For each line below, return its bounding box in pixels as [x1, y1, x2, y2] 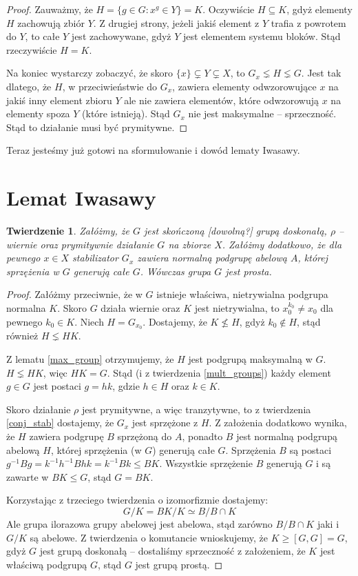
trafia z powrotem [271, 15, 346, 30]
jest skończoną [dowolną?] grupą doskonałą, [144, 224, 327, 238]
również [6, 328, 39, 343]
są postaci [289, 442, 332, 457]
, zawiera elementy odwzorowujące [172, 79, 317, 93]
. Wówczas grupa [140, 264, 211, 278]
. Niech [74, 314, 104, 328]
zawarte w [6, 469, 49, 484]
